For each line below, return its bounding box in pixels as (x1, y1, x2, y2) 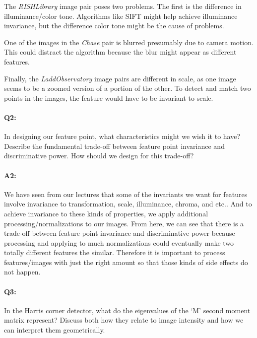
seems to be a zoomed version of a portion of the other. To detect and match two (4, 83, 251, 93)
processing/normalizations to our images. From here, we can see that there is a (4, 218, 244, 228)
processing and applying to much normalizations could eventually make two (4, 237, 234, 248)
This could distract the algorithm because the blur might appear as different (4, 47, 237, 57)
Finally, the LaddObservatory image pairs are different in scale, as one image (4, 73, 236, 83)
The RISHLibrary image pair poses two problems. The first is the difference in (4, 1, 242, 11)
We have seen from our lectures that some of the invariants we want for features (4, 189, 248, 199)
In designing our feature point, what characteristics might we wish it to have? (4, 131, 241, 141)
